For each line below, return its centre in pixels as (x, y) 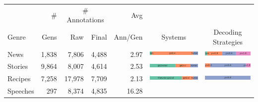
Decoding (228, 32)
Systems (174, 36)
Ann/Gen (128, 36)
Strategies (228, 41)
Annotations (85, 20)
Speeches (21, 91)
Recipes (19, 78)
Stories (18, 66)
